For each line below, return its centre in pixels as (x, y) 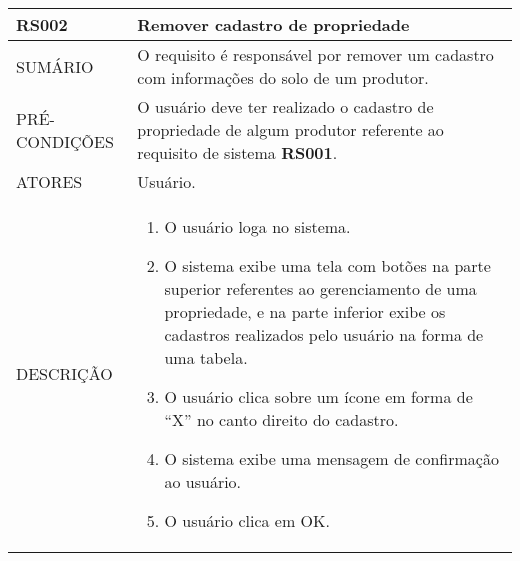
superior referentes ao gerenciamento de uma (320, 288)
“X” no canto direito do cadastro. (281, 419)
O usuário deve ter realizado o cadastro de (285, 106)
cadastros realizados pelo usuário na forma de (324, 334)
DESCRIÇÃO (64, 373)
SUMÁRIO (55, 66)
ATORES (49, 181)
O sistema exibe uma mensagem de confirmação (331, 458)
